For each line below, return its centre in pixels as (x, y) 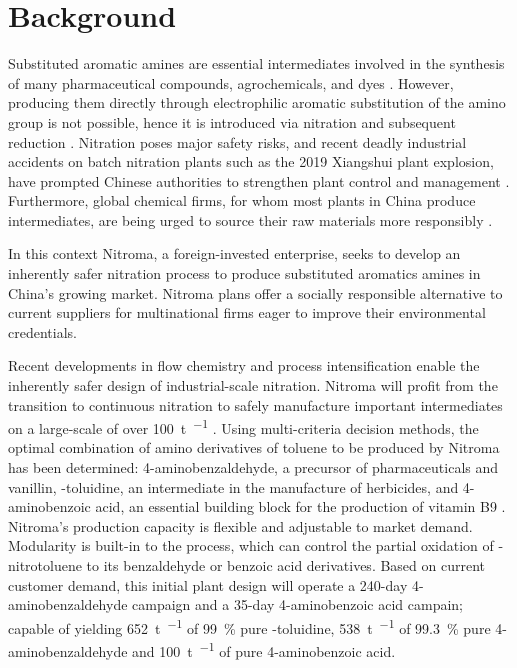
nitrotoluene (45, 565)
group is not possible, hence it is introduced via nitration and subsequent (232, 121)
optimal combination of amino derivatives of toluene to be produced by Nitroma (254, 447)
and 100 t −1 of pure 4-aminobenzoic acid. (264, 649)
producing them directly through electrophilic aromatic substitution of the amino (257, 102)
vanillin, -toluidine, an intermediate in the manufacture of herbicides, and (233, 486)
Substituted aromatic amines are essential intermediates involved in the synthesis (256, 63)
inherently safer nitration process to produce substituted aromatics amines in (244, 273)
